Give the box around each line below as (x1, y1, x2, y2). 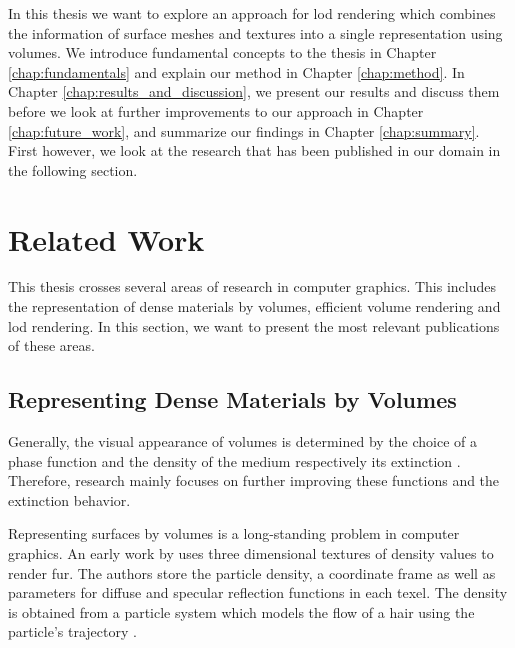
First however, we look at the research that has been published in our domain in (8, 140, 501, 161)
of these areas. (8, 335, 95, 356)
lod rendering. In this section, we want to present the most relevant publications (8, 315, 500, 336)
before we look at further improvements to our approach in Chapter (8, 100, 424, 121)
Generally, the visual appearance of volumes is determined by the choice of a (8, 431, 478, 452)
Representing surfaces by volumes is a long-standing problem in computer (8, 523, 460, 544)
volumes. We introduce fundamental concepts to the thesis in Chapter (8, 42, 437, 63)
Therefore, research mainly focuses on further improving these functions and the (8, 470, 500, 491)
